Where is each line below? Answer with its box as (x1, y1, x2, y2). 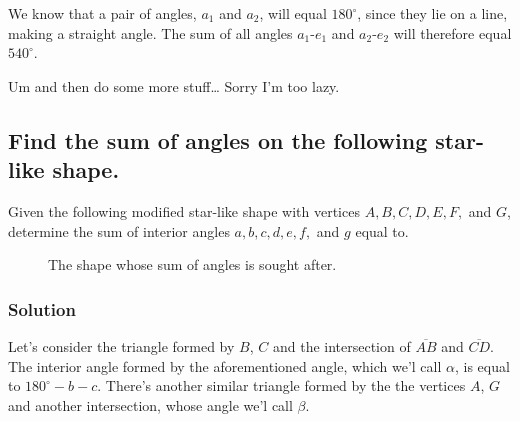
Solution (8, 296, 76, 321)
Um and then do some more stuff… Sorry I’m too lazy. (8, 75, 340, 96)
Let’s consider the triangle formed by (8, 335, 235, 356)
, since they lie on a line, (357, 3, 508, 23)
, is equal (455, 355, 510, 376)
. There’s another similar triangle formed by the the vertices (97, 375, 466, 396)
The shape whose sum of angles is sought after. (48, 254, 337, 275)
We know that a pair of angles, (8, 3, 197, 23)
